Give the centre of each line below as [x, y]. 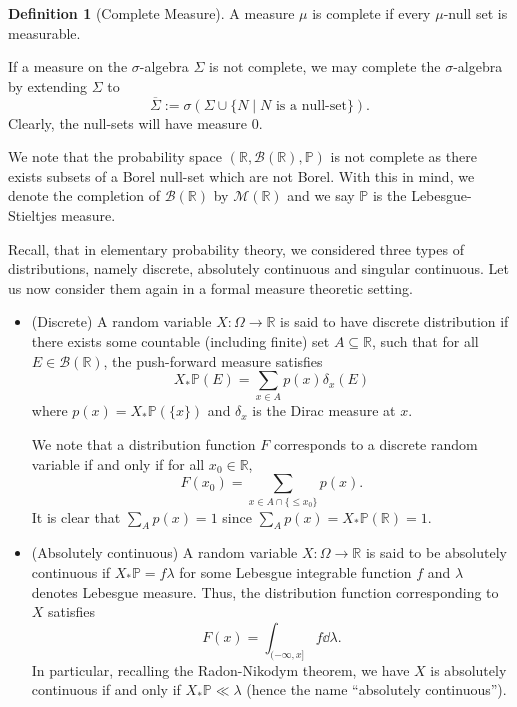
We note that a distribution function [143, 444]
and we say [321, 195]
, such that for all [425, 340]
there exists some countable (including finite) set [180, 340]
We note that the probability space [115, 156]
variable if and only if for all [118, 463]
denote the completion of [84, 195]
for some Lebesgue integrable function [295, 571]
